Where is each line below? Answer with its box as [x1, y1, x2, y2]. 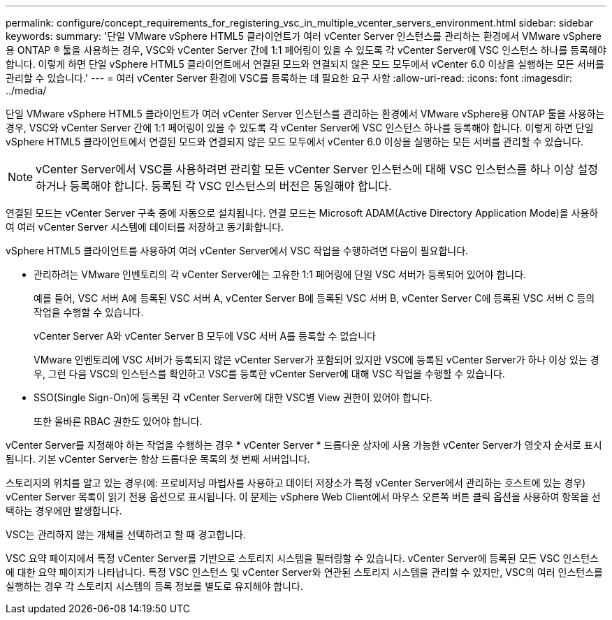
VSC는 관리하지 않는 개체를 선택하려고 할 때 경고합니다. [6, 528, 246, 540]
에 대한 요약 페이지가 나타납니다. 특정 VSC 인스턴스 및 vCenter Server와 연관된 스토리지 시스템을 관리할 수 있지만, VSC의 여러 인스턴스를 [6, 566, 603, 578]
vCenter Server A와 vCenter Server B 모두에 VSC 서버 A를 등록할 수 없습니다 [34, 330, 376, 342]
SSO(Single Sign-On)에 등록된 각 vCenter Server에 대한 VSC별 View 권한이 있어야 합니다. [34, 391, 432, 403]
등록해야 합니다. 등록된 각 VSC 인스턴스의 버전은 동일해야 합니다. [69, 179, 392, 193]
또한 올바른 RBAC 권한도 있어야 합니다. [34, 415, 203, 427]
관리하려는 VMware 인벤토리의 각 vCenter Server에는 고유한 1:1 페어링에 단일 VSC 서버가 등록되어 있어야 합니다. [34, 268, 527, 280]
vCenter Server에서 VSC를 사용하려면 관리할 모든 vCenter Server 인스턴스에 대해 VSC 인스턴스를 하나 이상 [36, 162, 575, 176]
